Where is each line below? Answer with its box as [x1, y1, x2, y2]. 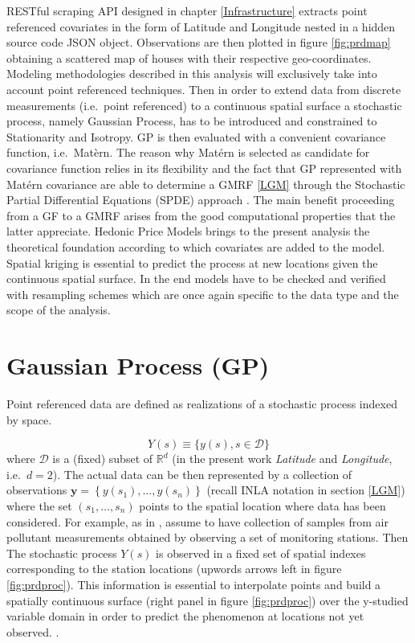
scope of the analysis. [6, 301, 111, 318]
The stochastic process [6, 544, 117, 561]
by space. [6, 411, 52, 428]
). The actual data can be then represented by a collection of [52, 465, 352, 482]
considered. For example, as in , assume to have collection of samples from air [6, 513, 389, 530]
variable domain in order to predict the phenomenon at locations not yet [6, 608, 364, 625]
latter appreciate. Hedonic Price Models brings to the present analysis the [6, 223, 370, 240]
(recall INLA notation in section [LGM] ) [206, 481, 405, 498]
